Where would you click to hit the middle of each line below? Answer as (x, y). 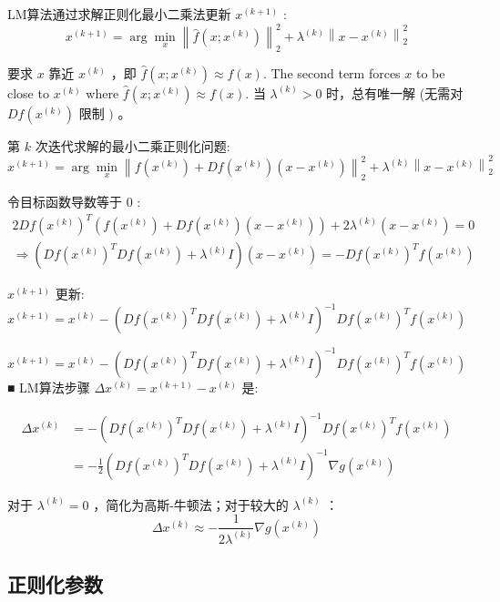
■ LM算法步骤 (49, 387)
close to (28, 92)
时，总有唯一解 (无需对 (395, 92)
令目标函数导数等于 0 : (74, 202)
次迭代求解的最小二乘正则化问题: (133, 145)
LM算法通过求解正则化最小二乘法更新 (119, 14)
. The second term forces (332, 72)
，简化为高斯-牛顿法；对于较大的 (191, 504)
